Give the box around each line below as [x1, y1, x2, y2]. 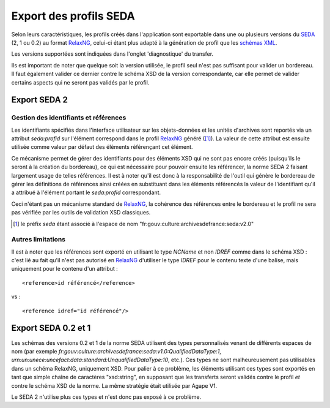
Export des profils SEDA [11, 9, 136, 23]
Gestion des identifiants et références [11, 113, 127, 122]
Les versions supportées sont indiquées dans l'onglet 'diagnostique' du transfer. [11, 50, 214, 58]
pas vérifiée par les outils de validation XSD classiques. [11, 209, 151, 216]
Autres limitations [11, 235, 66, 244]
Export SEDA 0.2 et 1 [11, 323, 91, 333]
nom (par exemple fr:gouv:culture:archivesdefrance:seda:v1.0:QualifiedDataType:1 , [11, 347, 221, 355]
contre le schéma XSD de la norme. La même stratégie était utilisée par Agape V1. [11, 382, 218, 389]
